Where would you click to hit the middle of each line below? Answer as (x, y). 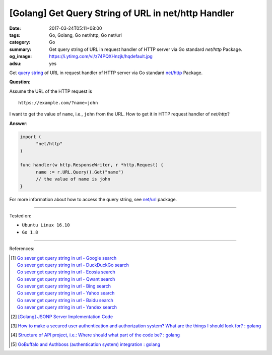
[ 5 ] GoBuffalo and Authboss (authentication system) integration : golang (86, 344)
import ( (31, 137)
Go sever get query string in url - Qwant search (66, 279)
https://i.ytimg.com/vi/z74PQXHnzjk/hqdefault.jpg (101, 56)
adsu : (16, 64)
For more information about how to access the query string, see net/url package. (93, 199)
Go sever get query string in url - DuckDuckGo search (73, 265)
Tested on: (20, 216)
